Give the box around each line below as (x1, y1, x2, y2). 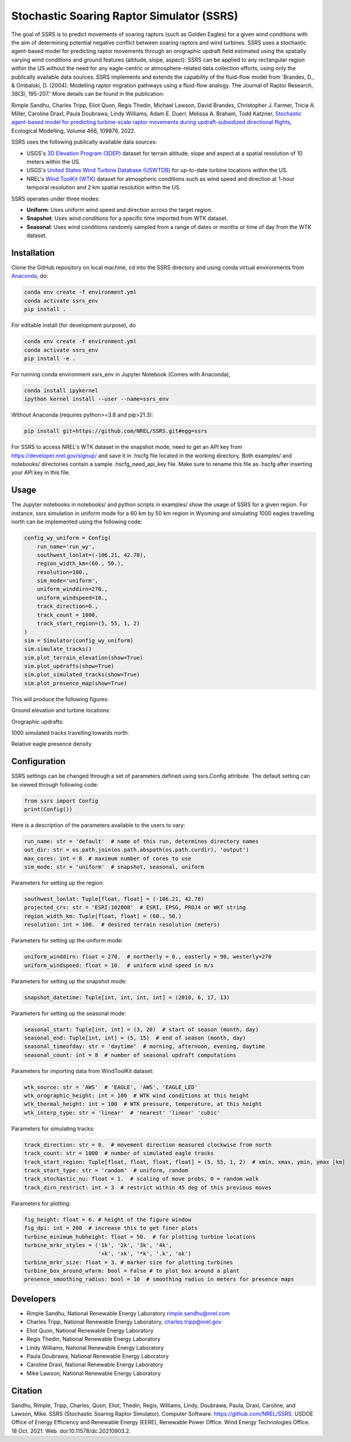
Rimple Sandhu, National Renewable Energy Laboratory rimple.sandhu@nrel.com (26, 1309, 230, 1317)
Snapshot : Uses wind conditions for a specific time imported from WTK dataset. (26, 214, 229, 222)
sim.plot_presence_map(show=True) (24, 680, 127, 686)
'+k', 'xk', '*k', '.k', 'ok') (97, 1250, 191, 1258)
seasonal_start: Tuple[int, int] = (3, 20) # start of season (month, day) (24, 1026, 259, 1033)
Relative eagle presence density (11, 740, 92, 748)
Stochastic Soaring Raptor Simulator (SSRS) (11, 9, 238, 23)
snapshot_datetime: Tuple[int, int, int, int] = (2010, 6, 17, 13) (24, 994, 230, 1001)
